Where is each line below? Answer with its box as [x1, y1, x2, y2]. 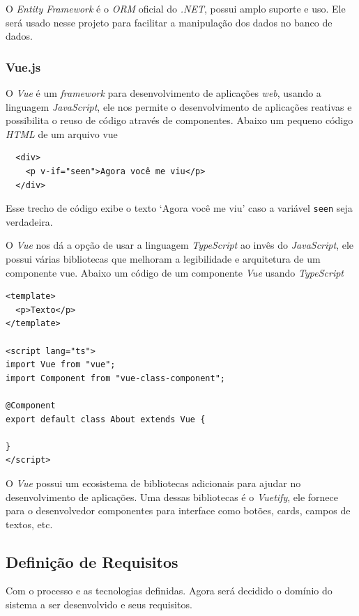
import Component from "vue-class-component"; [6, 373, 225, 383]
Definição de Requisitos [6, 550, 178, 572]
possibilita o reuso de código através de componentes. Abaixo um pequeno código [6, 113, 353, 128]
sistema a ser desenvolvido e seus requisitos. [6, 597, 192, 612]
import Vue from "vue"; [6, 360, 116, 370]
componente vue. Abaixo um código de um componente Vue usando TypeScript [6, 265, 344, 279]
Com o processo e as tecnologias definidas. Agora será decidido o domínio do [6, 583, 333, 598]
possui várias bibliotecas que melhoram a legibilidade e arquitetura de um [6, 252, 321, 265]
